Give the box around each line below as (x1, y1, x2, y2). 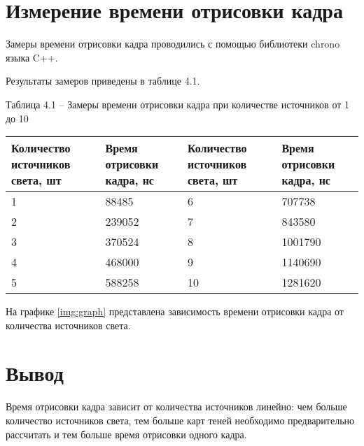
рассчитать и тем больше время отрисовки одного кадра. (6, 426, 247, 441)
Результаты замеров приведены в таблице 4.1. (6, 73, 200, 88)
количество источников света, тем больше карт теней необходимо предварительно (6, 413, 355, 427)
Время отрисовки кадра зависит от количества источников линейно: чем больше (6, 399, 347, 414)
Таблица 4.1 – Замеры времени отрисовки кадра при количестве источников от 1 (6, 96, 349, 111)
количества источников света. (6, 317, 131, 332)
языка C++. (6, 50, 58, 64)
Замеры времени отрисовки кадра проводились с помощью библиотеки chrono (6, 36, 340, 51)
